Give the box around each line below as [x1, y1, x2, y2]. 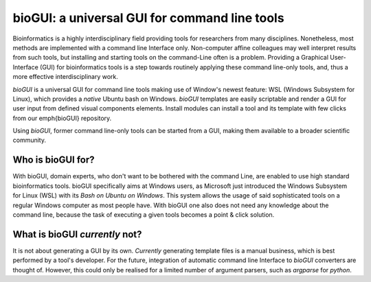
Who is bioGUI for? [12, 154, 95, 166]
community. [12, 136, 46, 144]
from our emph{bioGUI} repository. [12, 114, 112, 122]
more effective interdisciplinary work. [12, 73, 118, 81]
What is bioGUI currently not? [12, 228, 142, 240]
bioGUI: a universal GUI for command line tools [12, 10, 284, 25]
